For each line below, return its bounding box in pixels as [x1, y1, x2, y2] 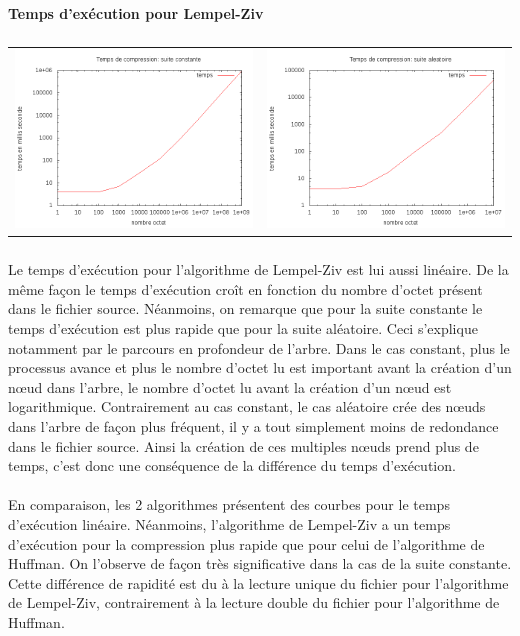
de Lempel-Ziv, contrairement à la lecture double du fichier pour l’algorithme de [8, 592, 500, 613]
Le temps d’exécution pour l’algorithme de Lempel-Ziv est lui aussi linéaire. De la [8, 259, 509, 280]
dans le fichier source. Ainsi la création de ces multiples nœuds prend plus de [8, 435, 479, 456]
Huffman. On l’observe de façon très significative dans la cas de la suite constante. [8, 553, 512, 574]
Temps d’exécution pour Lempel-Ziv [8, 2, 264, 23]
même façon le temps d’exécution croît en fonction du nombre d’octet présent [8, 278, 483, 299]
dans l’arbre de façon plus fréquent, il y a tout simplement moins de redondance [8, 416, 499, 437]
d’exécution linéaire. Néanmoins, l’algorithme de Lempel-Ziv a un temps [8, 514, 451, 534]
